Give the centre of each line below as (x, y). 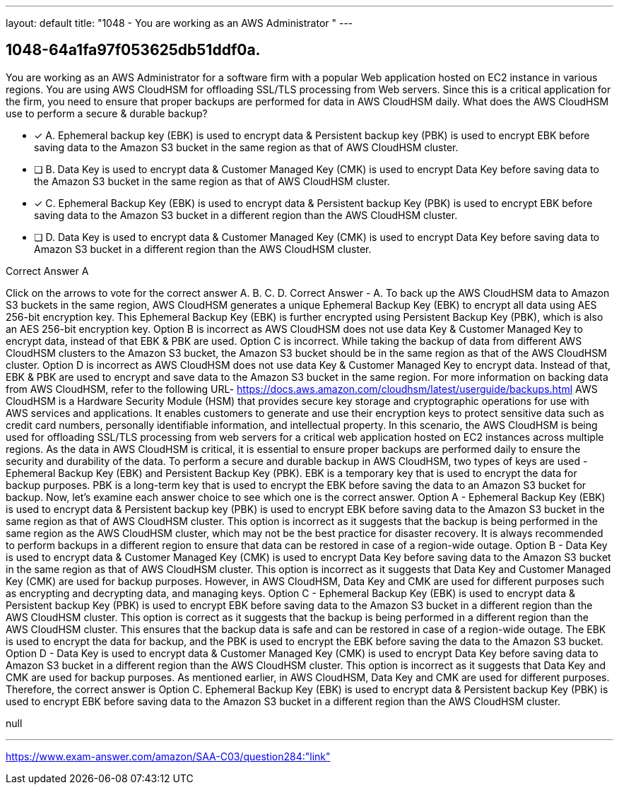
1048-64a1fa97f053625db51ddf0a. (133, 50)
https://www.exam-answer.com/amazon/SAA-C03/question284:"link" (168, 756)
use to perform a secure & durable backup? (107, 113)
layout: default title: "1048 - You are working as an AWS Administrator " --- (179, 23)
